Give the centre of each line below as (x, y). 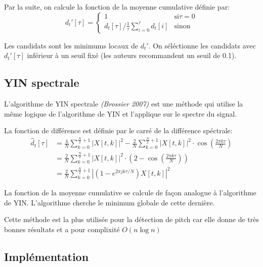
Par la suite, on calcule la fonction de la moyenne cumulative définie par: (117, 7)
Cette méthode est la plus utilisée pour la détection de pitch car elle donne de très (131, 219)
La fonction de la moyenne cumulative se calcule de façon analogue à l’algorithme (130, 193)
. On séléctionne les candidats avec (202, 45)
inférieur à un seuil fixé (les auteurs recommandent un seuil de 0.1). (132, 55)
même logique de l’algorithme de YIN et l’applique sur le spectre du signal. (120, 113)
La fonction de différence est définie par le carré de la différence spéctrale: (118, 130)
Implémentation (47, 256)
